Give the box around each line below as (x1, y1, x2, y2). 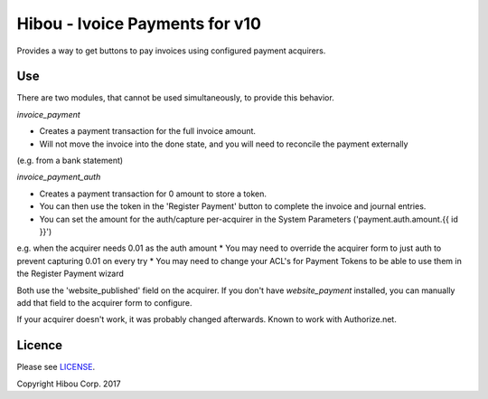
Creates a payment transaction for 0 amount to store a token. (39, 188, 267, 199)
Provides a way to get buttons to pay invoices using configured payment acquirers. (16, 45, 326, 56)
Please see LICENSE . (16, 362, 95, 373)
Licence (16, 337, 63, 353)
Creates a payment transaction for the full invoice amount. (39, 126, 257, 137)
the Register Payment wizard (16, 268, 124, 280)
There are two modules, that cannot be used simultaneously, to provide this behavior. (16, 92, 334, 103)
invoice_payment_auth (16, 172, 101, 183)
